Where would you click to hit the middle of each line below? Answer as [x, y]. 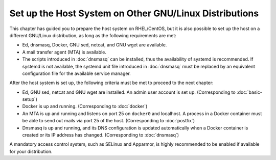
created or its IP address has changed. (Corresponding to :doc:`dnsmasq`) [100, 135]
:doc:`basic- [250, 92]
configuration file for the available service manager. [77, 73]
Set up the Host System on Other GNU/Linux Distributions [134, 13]
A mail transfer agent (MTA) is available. [64, 52]
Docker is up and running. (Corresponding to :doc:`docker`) [85, 106]
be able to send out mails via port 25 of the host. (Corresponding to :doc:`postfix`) [109, 121]
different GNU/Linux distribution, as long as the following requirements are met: [93, 35]
